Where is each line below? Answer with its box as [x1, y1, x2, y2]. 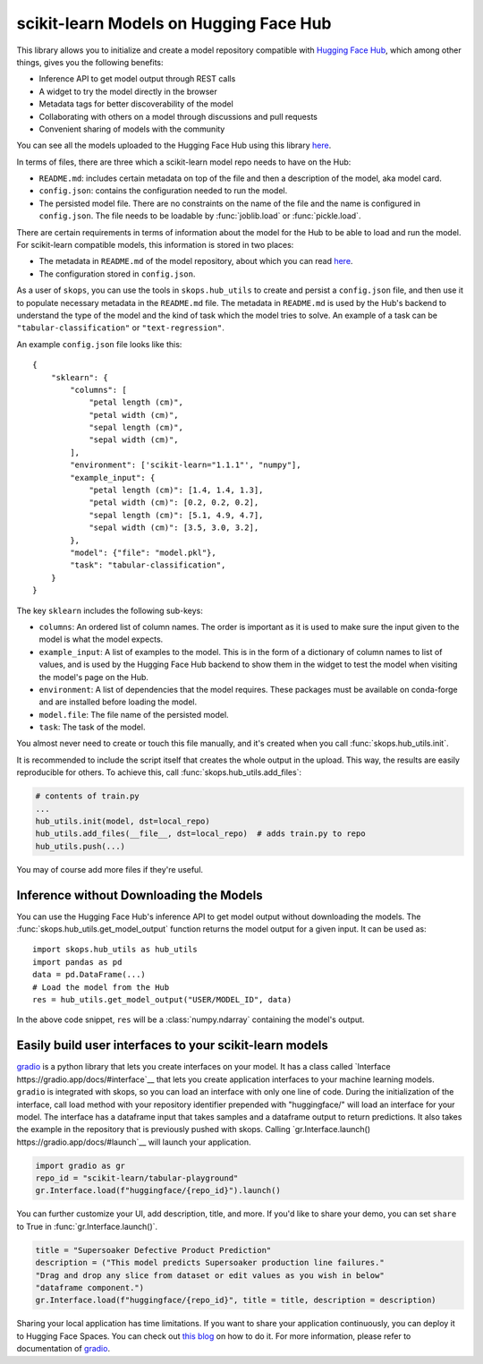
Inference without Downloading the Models [16, 887, 263, 903]
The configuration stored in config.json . [38, 269, 196, 279]
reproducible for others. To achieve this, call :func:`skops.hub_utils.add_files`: [16, 767, 302, 778]
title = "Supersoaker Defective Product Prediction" [35, 1245, 272, 1255]
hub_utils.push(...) [35, 841, 125, 851]
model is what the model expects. [38, 634, 164, 644]
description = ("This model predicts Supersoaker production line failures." [35, 1257, 385, 1268]
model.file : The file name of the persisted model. [38, 709, 229, 720]
